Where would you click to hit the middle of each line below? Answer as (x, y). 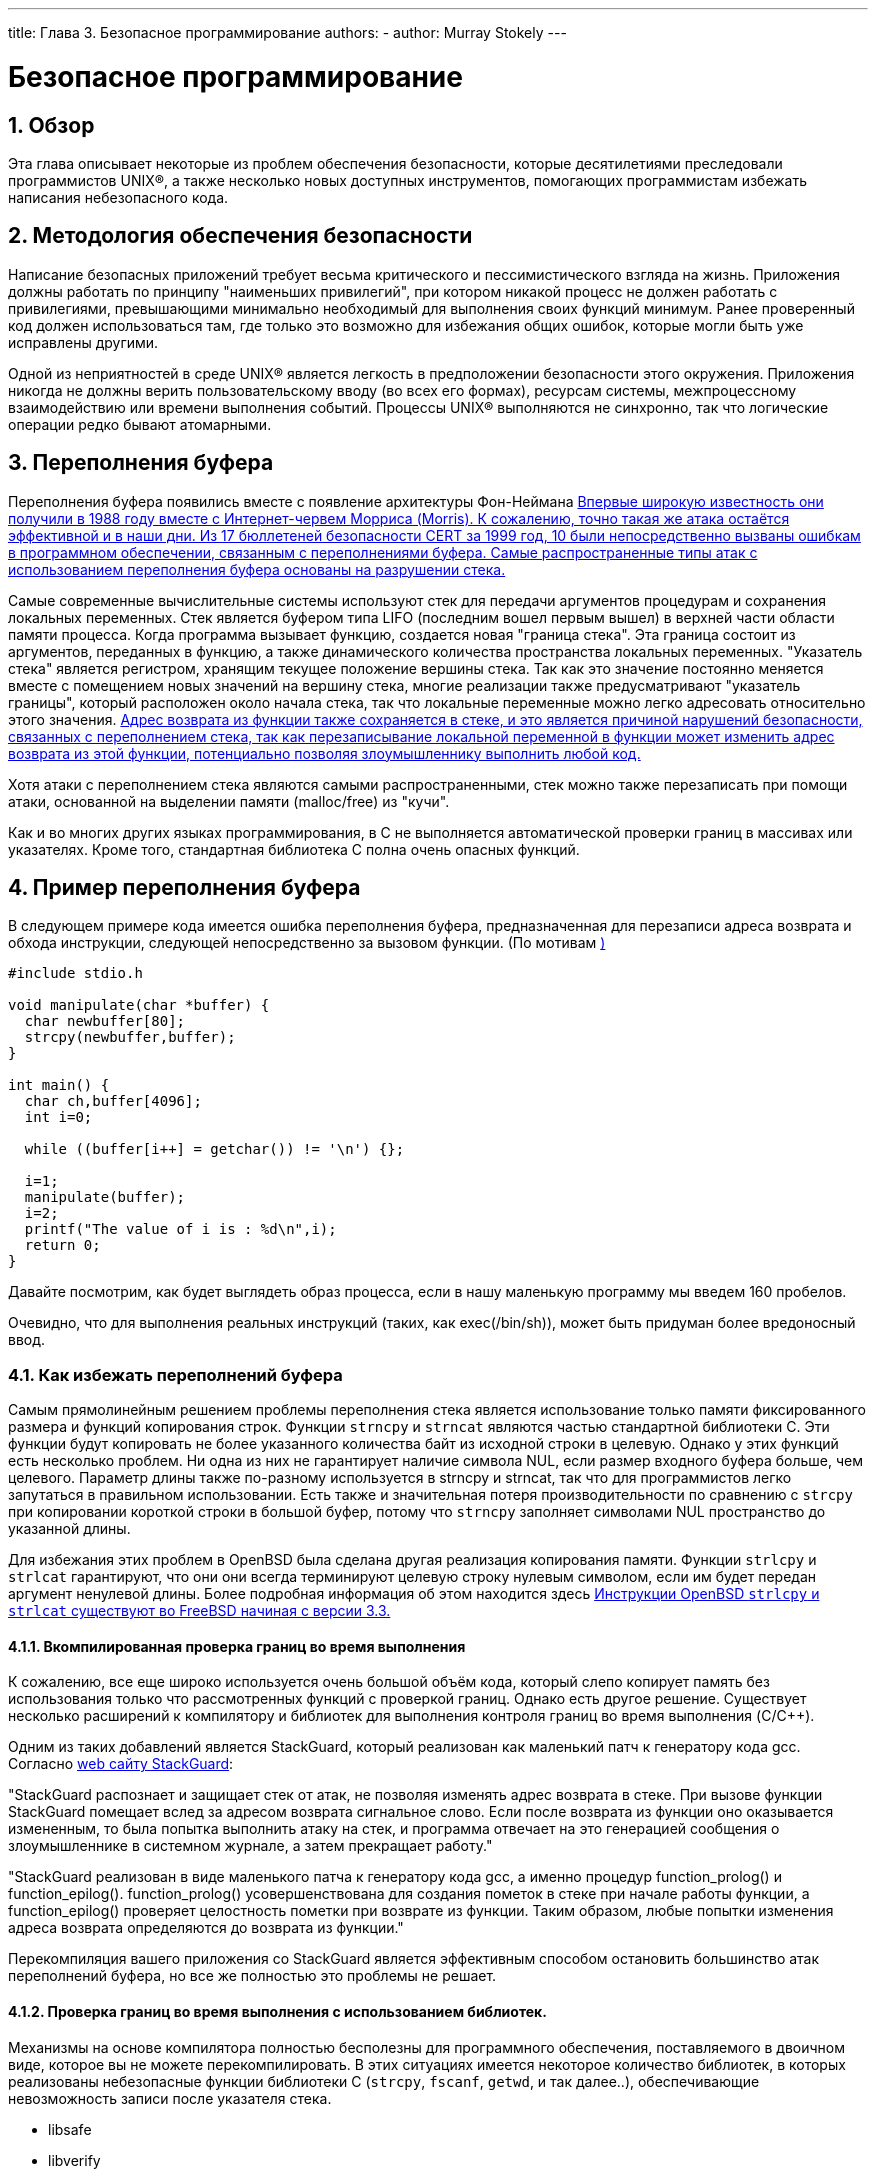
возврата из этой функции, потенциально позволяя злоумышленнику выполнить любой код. (324, 753)
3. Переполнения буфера (141, 463)
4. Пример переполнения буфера (184, 888)
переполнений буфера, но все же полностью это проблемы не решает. (252, 1976)
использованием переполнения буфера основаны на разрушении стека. (257, 569)
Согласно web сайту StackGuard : (121, 1764)
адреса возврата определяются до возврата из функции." (206, 1928)
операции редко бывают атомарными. (140, 424)
